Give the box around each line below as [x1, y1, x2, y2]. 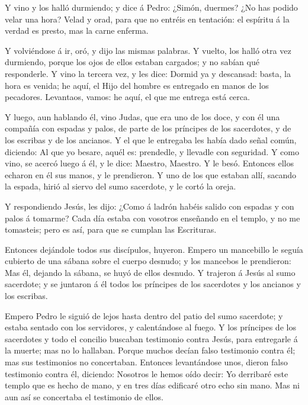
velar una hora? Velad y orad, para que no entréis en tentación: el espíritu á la [5, 12, 290, 25]
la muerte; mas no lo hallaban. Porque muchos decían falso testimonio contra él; [5, 344, 296, 356]
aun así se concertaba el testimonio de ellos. [5, 390, 163, 403]
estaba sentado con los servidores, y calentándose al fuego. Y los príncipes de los [5, 321, 296, 333]
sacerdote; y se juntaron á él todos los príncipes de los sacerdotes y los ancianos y [5, 278, 301, 290]
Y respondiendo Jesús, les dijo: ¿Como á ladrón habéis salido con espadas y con [5, 200, 294, 212]
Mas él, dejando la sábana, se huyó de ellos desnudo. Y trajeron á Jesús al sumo [5, 266, 296, 278]
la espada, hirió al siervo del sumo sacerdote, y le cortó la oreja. [5, 180, 236, 192]
